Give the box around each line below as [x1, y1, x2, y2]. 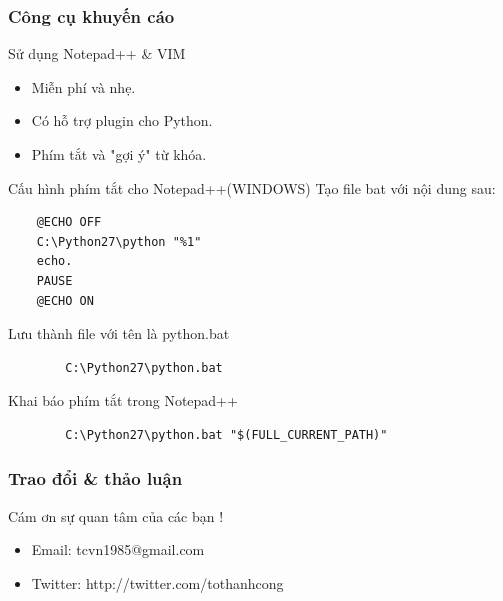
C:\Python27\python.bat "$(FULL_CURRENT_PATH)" [65, 427, 388, 442]
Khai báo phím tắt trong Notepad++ [8, 390, 238, 411]
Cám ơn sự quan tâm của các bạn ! [8, 505, 224, 526]
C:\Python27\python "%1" [36, 234, 202, 249]
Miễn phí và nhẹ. [31, 76, 136, 97]
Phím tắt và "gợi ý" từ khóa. [31, 144, 207, 164]
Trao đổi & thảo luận [8, 466, 183, 491]
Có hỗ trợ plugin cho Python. [31, 110, 213, 131]
